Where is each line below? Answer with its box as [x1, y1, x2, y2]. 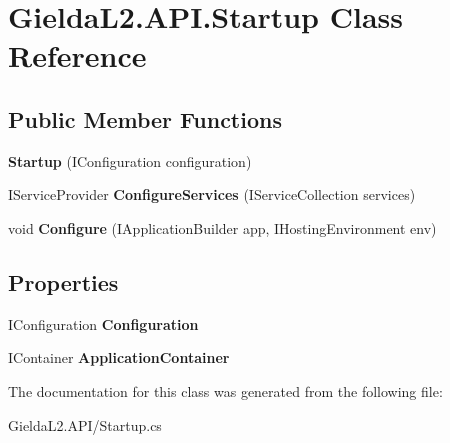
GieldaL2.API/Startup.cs [8, 414, 162, 435]
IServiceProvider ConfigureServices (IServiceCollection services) [8, 184, 416, 205]
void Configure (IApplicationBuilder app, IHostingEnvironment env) [8, 217, 437, 238]
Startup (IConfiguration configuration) [8, 150, 252, 171]
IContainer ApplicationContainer [8, 347, 230, 368]
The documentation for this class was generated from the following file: [8, 380, 443, 401]
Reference [8, 35, 147, 76]
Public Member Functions [8, 103, 282, 134]
